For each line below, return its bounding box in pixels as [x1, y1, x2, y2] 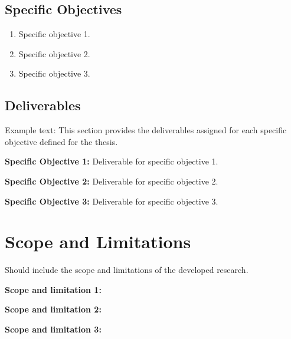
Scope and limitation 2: [5, 303, 102, 315]
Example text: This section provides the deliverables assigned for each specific [5, 124, 287, 136]
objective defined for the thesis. [5, 135, 118, 147]
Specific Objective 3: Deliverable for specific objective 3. [5, 195, 218, 207]
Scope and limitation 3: [5, 323, 102, 335]
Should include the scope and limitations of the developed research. [5, 264, 249, 276]
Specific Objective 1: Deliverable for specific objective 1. [5, 155, 218, 167]
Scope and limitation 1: [5, 283, 102, 295]
